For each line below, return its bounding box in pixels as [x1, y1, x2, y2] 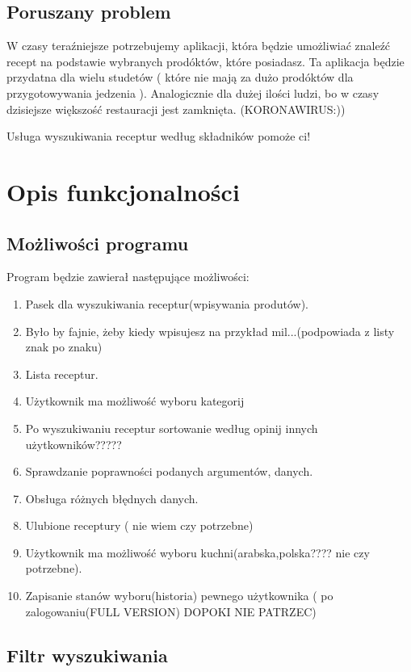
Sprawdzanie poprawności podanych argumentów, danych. [25, 463, 313, 480]
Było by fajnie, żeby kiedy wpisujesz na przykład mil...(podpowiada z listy [25, 322, 395, 339]
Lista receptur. [25, 365, 99, 382]
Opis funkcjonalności [6, 174, 240, 208]
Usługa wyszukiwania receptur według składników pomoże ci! [6, 128, 311, 145]
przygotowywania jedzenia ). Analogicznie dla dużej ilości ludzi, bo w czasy [6, 84, 380, 101]
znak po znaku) [25, 338, 103, 355]
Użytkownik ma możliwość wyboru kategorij [25, 393, 245, 409]
